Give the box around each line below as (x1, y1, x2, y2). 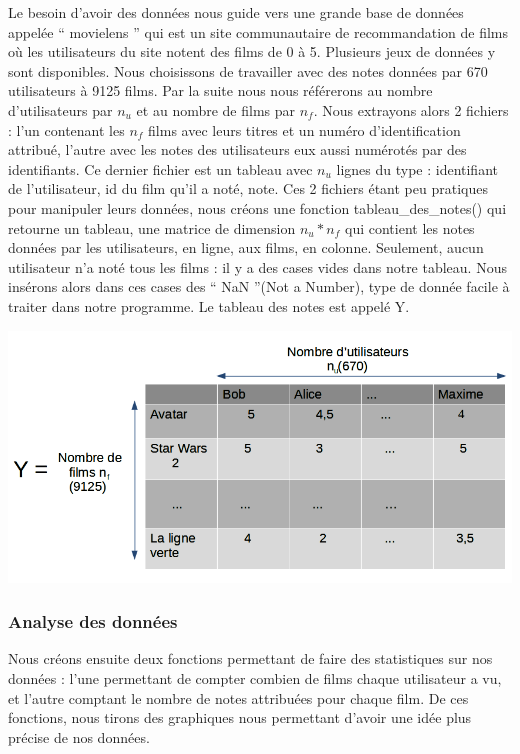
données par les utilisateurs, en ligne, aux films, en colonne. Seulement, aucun (8, 237, 484, 258)
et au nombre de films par (136, 99, 296, 120)
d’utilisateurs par (8, 99, 113, 120)
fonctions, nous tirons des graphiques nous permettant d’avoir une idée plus (8, 707, 472, 728)
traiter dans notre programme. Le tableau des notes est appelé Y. (8, 295, 410, 316)
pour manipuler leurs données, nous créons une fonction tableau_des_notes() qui (8, 197, 507, 218)
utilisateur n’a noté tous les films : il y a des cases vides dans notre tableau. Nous (8, 256, 507, 277)
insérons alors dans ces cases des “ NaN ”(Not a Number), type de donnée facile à (8, 276, 510, 297)
